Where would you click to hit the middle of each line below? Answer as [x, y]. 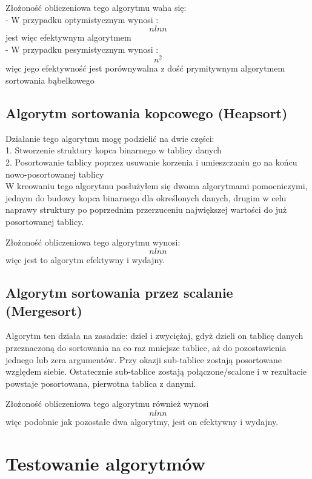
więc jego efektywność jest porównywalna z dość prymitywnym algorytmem [145, 68]
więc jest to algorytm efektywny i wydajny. [85, 260]
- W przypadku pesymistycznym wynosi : [82, 49]
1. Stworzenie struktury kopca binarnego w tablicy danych [114, 150]
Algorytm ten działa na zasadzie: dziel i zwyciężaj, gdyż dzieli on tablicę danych [154, 336]
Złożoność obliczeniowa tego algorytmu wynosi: [93, 242]
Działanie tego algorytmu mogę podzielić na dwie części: [110, 138]
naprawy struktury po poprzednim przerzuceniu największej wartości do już [146, 209]
